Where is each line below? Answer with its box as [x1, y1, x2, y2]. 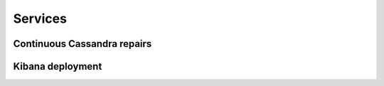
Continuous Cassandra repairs [13, 38, 152, 50]
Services [13, 11, 68, 26]
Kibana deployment [13, 60, 102, 72]
